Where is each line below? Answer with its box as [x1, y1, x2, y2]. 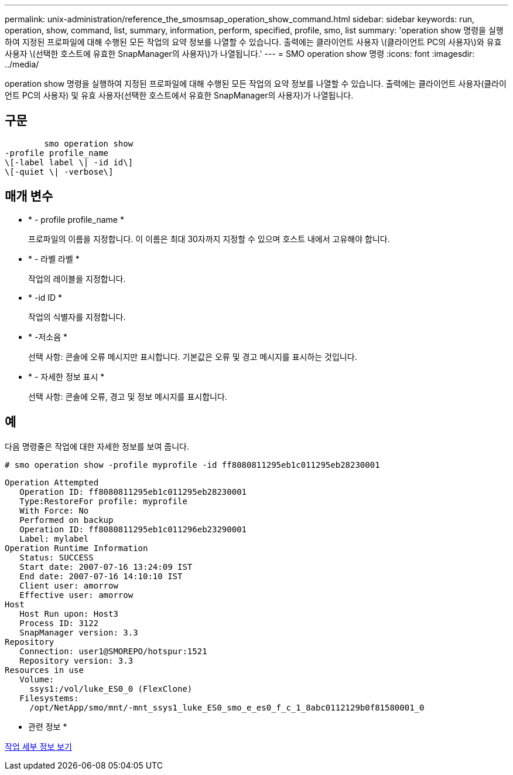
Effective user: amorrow [19, 590, 134, 600]
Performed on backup [19, 515, 114, 525]
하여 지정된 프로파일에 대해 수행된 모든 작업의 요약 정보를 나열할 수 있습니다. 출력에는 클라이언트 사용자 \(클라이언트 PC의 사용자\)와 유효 [5, 37, 502, 47]
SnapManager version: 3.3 [19, 627, 138, 637]
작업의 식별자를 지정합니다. [28, 311, 126, 322]
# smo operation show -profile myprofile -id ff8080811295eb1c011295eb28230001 [5, 460, 380, 470]
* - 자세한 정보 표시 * [28, 371, 105, 382]
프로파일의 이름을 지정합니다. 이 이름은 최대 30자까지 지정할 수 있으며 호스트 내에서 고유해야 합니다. [28, 233, 390, 244]
